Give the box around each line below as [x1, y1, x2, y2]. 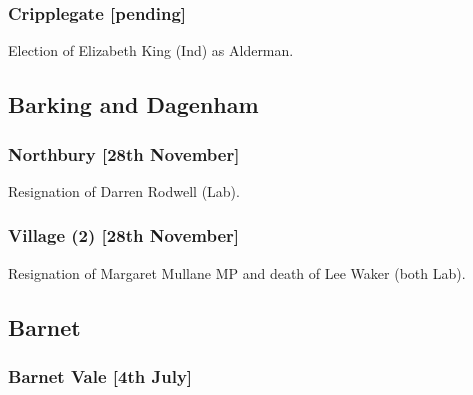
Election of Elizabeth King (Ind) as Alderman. [8, 40, 294, 61]
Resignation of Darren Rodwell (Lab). [8, 180, 240, 201]
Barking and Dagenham [8, 89, 259, 120]
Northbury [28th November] [8, 141, 240, 166]
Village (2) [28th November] [8, 223, 240, 248]
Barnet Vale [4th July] [8, 363, 193, 388]
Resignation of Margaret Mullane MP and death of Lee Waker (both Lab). [8, 262, 466, 283]
